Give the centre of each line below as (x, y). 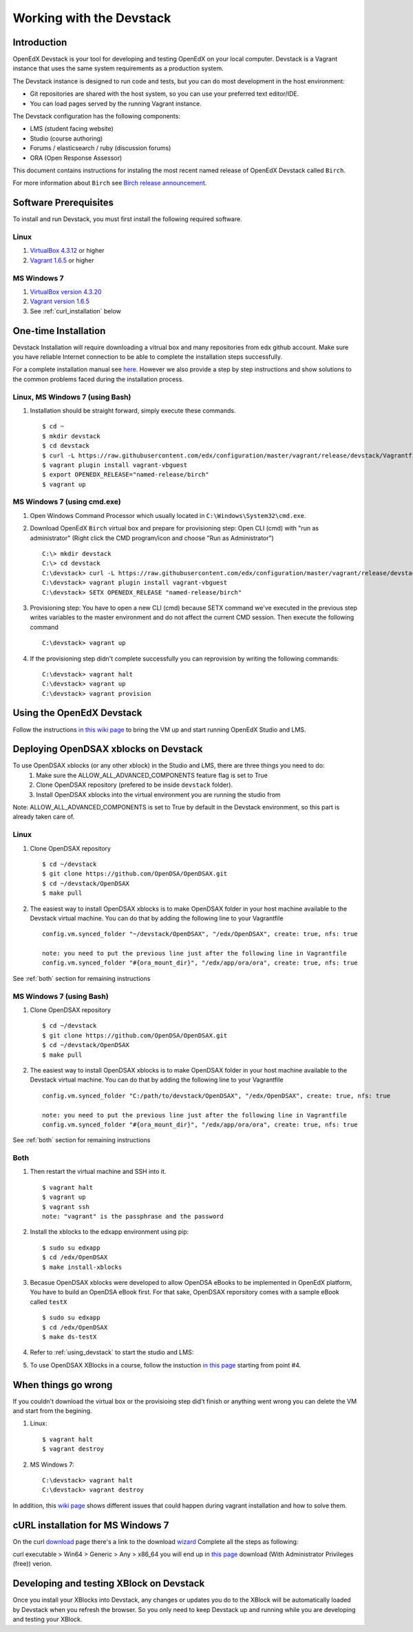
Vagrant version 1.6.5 (60, 301)
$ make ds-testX (70, 1337)
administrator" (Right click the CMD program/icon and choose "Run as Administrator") (152, 538)
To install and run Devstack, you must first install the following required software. (127, 219)
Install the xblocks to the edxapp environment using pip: (109, 1232)
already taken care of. (44, 817)
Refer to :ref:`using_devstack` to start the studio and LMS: (112, 1352)
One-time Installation (59, 331)
